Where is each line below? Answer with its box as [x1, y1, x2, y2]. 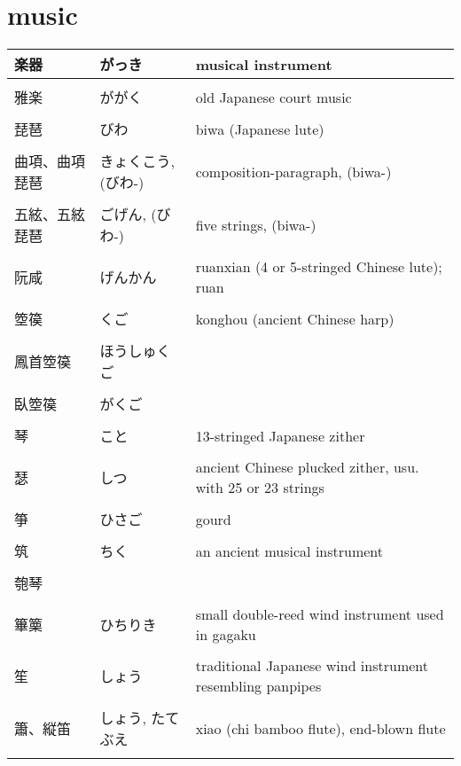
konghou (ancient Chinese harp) [195, 308, 395, 329]
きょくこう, [99, 151, 175, 172]
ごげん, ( [99, 204, 157, 225]
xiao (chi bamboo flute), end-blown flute [195, 717, 446, 739]
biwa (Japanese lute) [195, 118, 324, 139]
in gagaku [195, 624, 256, 645]
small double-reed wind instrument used [195, 604, 444, 625]
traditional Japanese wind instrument [195, 655, 429, 676]
